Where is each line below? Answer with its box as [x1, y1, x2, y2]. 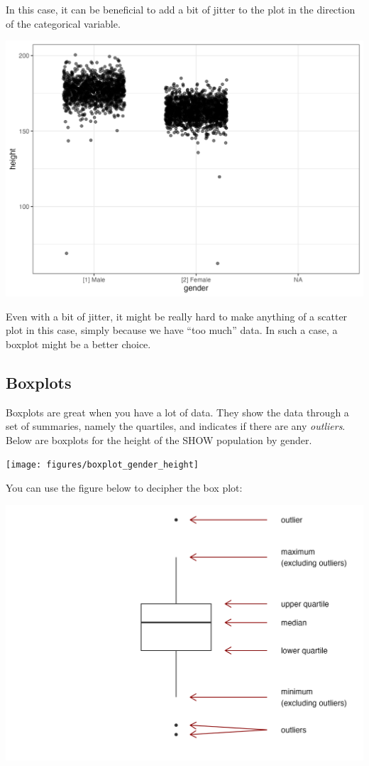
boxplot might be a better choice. [6, 336, 151, 351]
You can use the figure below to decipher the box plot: [6, 480, 243, 495]
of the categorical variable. [6, 16, 121, 31]
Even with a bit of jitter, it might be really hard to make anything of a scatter [6, 308, 348, 323]
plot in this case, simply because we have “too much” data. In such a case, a [6, 323, 338, 338]
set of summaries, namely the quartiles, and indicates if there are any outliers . [6, 419, 346, 433]
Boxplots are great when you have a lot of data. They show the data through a [6, 404, 349, 419]
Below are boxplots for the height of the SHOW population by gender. [6, 432, 312, 447]
